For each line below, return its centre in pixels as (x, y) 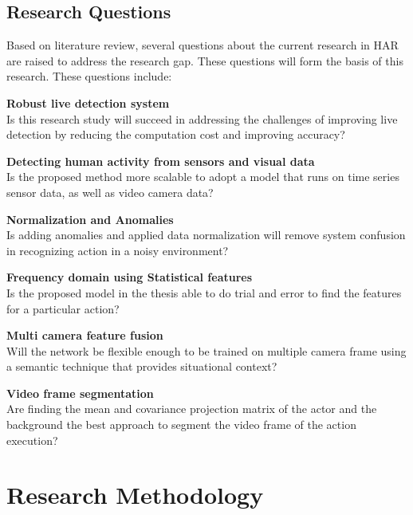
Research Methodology (135, 495)
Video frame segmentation (80, 393)
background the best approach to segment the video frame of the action (181, 425)
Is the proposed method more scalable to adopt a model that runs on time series (203, 177)
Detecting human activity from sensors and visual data (161, 161)
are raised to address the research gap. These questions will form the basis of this (205, 60)
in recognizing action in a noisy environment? (118, 250)
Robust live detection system (88, 102)
